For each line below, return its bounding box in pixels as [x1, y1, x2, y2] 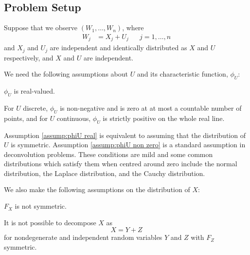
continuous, [56, 113, 91, 123]
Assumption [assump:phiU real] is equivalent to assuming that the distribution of [4, 130, 246, 140]
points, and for [4, 113, 48, 123]
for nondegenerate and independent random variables [4, 232, 162, 242]
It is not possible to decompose [4, 217, 96, 227]
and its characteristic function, [137, 69, 228, 79]
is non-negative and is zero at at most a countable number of [60, 102, 242, 113]
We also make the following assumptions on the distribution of [4, 184, 190, 195]
